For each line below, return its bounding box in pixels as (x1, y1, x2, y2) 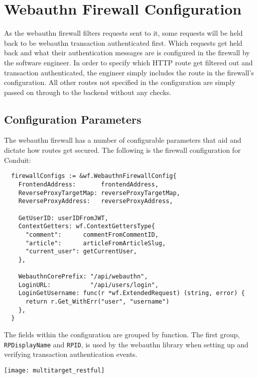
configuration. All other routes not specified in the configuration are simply (4, 77, 235, 87)
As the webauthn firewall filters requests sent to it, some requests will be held (4, 28, 243, 38)
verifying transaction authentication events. (4, 349, 138, 359)
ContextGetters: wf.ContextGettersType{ (18, 223, 155, 230)
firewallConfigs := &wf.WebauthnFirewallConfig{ (11, 172, 177, 180)
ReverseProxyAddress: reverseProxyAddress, (18, 198, 173, 205)
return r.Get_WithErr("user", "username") (25, 298, 170, 306)
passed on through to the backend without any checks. (4, 86, 172, 97)
